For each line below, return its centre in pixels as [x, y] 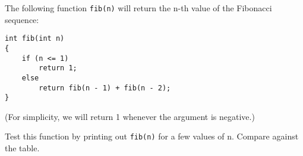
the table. [22, 148]
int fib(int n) [35, 39]
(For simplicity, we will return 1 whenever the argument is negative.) [130, 116]
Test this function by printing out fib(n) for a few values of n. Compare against [152, 136]
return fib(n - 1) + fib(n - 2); [105, 88]
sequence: [22, 19]
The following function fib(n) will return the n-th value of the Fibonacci [138, 8]
